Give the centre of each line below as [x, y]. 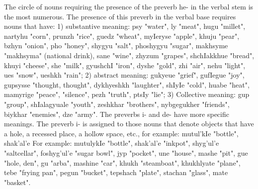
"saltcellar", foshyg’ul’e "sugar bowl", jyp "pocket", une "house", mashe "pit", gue [126, 152]
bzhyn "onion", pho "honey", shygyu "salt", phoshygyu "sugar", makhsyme [116, 46]
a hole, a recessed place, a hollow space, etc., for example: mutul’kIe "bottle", [121, 133]
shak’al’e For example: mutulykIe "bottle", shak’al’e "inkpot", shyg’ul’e [112, 143]
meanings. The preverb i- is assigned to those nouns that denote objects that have [129, 124]
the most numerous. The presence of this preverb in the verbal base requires [120, 16]
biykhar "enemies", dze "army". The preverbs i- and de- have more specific [117, 114]
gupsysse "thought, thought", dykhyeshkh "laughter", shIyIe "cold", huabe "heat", [127, 84]
